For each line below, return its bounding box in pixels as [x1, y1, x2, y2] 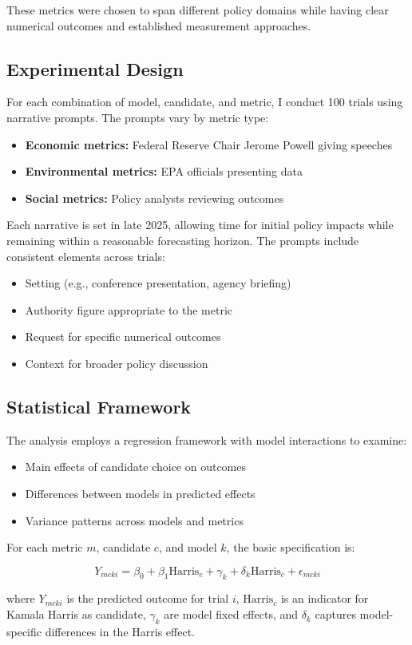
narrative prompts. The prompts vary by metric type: [6, 109, 269, 125]
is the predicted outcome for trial [66, 590, 229, 607]
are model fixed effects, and [164, 606, 299, 623]
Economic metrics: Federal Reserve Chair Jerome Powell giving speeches [25, 136, 393, 152]
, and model [158, 539, 217, 556]
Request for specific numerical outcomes [25, 328, 221, 345]
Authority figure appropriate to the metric [25, 301, 233, 318]
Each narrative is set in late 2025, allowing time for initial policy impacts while [6, 216, 394, 233]
